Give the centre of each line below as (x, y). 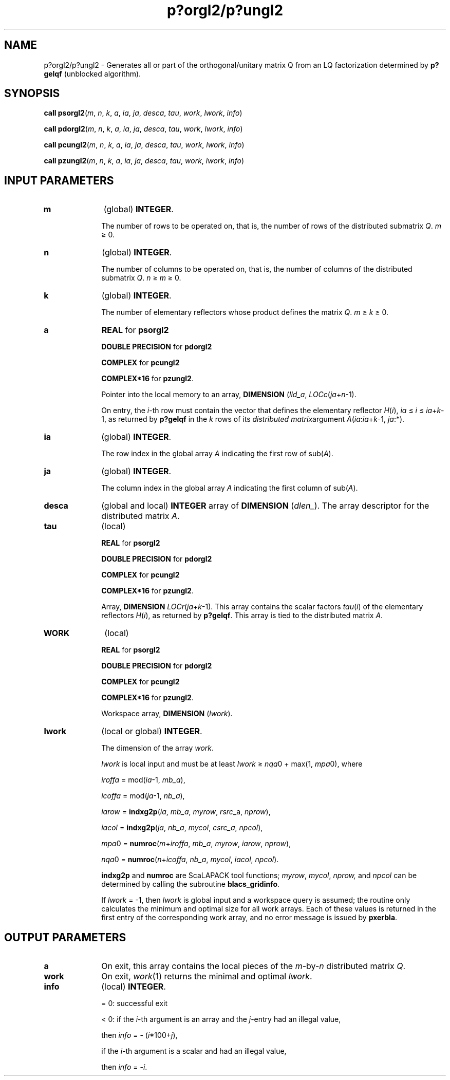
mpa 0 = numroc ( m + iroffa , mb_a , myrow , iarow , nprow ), (196, 844)
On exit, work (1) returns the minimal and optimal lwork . (207, 976)
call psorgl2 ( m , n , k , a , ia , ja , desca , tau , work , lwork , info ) (143, 113)
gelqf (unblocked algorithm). (92, 73)
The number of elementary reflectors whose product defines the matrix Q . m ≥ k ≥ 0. (245, 312)
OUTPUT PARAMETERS (65, 937)
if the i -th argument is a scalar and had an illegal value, (194, 1051)
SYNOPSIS (32, 94)
